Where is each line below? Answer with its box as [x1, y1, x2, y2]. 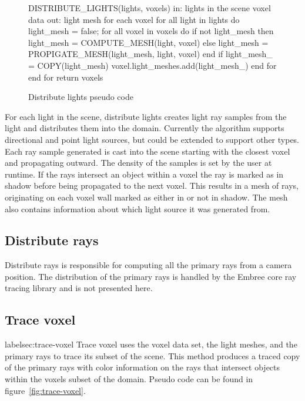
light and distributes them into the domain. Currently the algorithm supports [5, 122, 284, 134]
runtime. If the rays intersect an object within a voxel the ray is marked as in [5, 168, 284, 180]
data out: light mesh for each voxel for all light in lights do [28, 13, 240, 25]
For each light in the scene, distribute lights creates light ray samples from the [5, 110, 287, 122]
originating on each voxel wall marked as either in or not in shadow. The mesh [5, 191, 288, 203]
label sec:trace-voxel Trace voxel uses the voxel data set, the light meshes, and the [5, 338, 297, 350]
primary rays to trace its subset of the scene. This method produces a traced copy [5, 349, 300, 362]
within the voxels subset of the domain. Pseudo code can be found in [5, 373, 253, 385]
